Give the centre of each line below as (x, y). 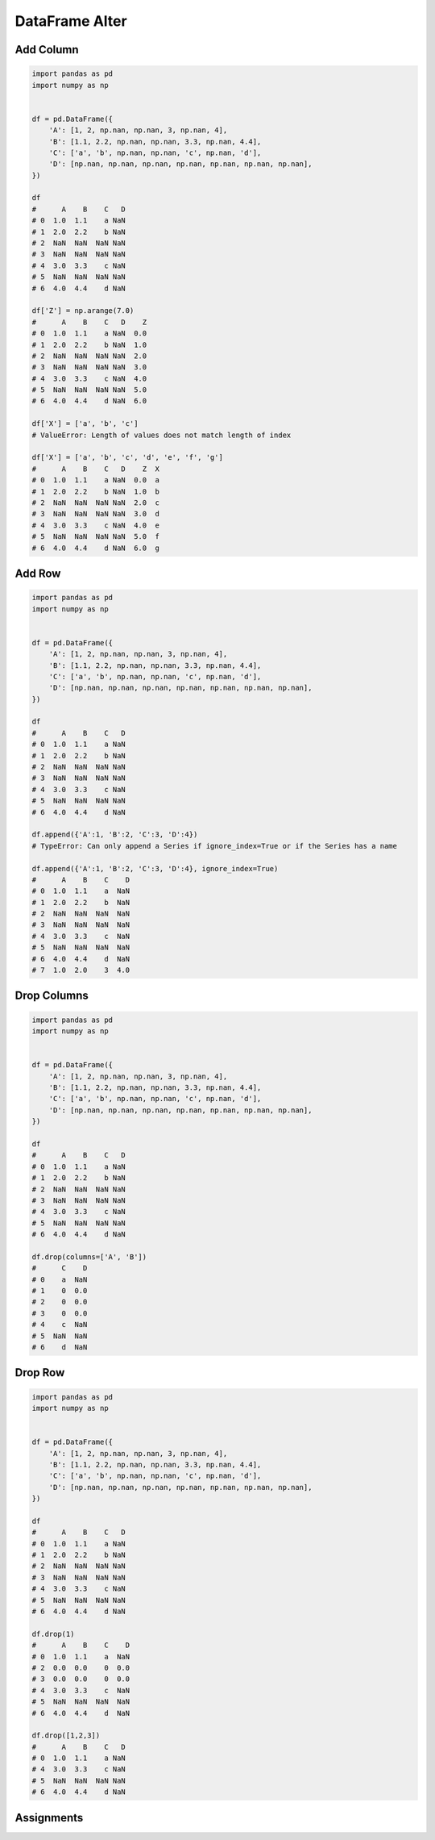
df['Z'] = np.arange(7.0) (83, 311)
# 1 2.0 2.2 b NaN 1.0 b (96, 491)
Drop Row (40, 1373)
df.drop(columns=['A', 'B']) (89, 1257)
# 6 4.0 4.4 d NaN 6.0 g (96, 548)
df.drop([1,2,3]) (66, 1736)
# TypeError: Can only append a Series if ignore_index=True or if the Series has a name (215, 846)
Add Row (38, 573)
